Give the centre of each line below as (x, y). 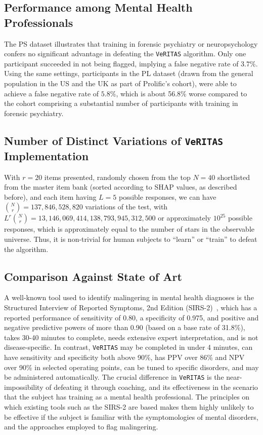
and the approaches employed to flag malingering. (81, 427)
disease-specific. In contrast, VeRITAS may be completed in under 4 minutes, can (128, 347)
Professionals (39, 22)
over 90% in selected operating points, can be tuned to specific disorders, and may (131, 367)
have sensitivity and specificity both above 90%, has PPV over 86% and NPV (124, 357)
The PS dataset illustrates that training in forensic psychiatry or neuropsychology (131, 43)
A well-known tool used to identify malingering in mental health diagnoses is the (129, 297)
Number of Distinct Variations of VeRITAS (114, 140)
